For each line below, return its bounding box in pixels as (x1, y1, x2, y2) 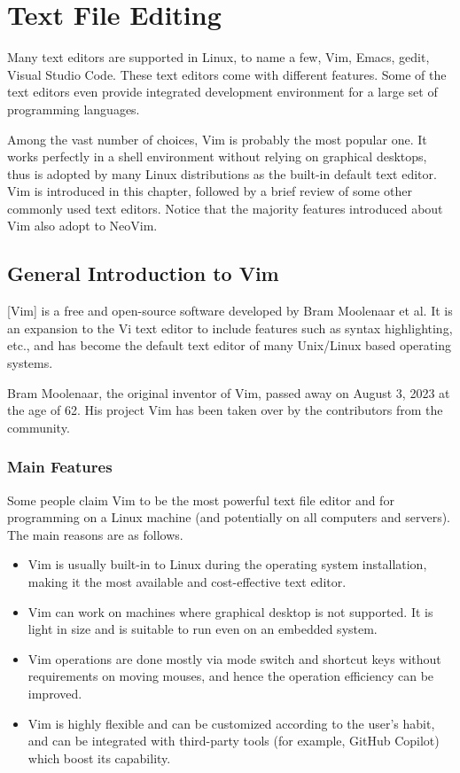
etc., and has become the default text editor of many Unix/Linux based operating (7, 336, 451, 355)
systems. (7, 354, 53, 372)
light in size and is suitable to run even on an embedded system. (27, 620, 378, 638)
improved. (27, 683, 82, 702)
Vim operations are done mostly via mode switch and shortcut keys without (27, 649, 441, 668)
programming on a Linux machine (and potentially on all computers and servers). (7, 508, 450, 527)
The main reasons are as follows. (7, 525, 183, 543)
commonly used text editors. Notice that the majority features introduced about (7, 199, 443, 217)
